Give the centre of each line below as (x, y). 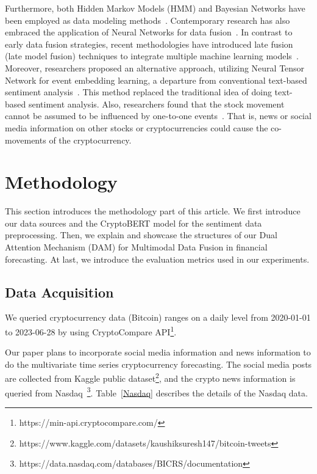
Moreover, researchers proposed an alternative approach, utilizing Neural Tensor (155, 67)
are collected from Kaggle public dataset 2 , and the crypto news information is (150, 377)
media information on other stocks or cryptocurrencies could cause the (137, 127)
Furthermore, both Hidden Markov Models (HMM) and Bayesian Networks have (155, 8)
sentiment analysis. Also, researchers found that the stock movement (156, 104)
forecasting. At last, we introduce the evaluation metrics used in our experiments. (157, 259)
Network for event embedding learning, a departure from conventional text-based (156, 80)
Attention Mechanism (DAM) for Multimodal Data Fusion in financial (136, 247)
